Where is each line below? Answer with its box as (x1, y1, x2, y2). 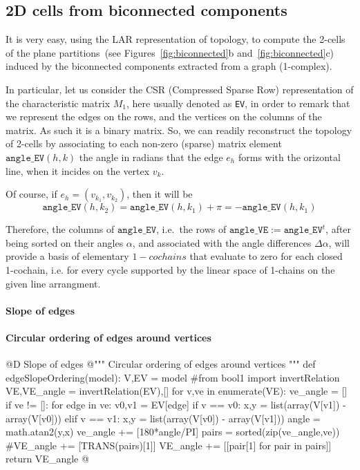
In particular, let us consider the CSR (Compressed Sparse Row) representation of (6, 82, 354, 96)
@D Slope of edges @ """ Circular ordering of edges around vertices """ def (6, 357, 316, 371)
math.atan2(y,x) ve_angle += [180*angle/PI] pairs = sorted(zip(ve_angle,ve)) (6, 424, 340, 439)
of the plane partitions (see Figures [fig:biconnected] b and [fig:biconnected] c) (6, 45, 334, 59)
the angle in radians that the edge (79, 150, 223, 164)
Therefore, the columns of (6, 222, 115, 236)
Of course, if (6, 187, 57, 201)
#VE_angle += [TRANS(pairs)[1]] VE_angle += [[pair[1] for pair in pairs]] (6, 438, 332, 452)
